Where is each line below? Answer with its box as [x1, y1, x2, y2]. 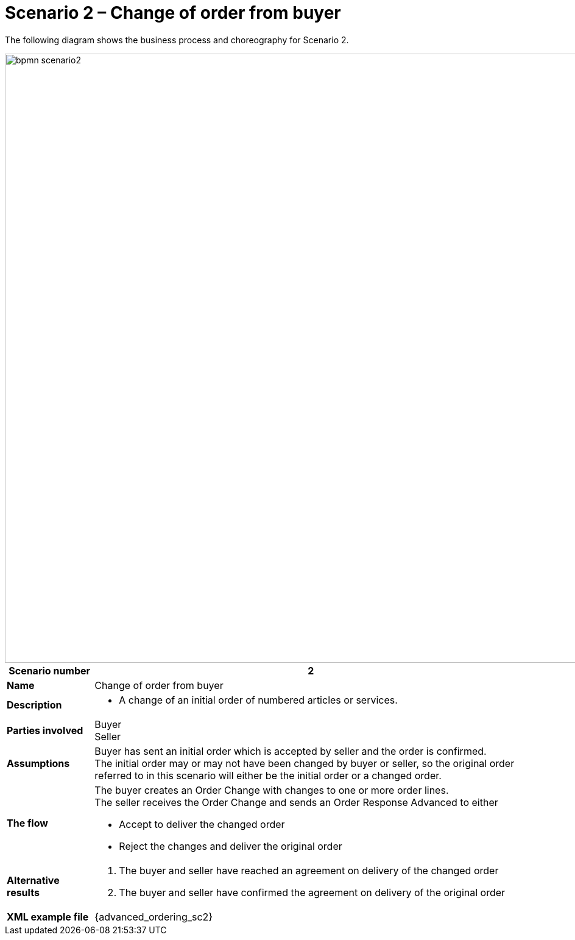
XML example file [7, 910, 89, 923]
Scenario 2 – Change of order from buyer [5, 2, 341, 23]
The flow [7, 816, 48, 829]
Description [7, 698, 62, 711]
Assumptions [7, 757, 70, 769]
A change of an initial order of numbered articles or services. [119, 693, 398, 706]
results [7, 886, 40, 899]
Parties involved [7, 724, 83, 737]
